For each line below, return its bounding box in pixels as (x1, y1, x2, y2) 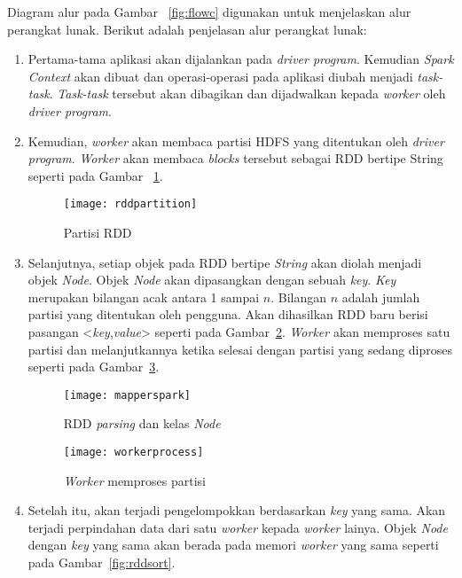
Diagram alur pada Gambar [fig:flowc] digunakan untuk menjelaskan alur (7, 3, 411, 20)
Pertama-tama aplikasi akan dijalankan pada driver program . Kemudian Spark (27, 50, 454, 68)
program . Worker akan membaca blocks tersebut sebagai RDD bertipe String (27, 149, 443, 168)
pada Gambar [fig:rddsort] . (27, 553, 176, 572)
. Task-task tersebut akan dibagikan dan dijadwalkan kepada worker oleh (49, 84, 446, 103)
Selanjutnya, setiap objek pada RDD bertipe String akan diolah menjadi (27, 253, 422, 271)
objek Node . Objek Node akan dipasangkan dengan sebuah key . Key (27, 270, 396, 289)
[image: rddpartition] (63, 198, 198, 211)
